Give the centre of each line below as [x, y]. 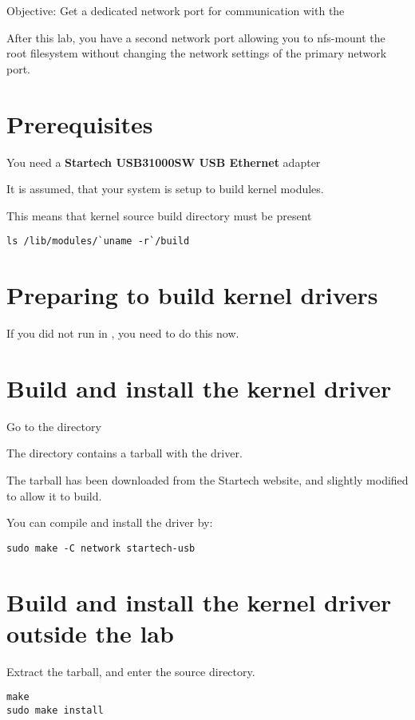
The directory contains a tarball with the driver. [125, 453]
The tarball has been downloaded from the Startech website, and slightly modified [207, 479]
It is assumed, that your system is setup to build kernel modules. [165, 189]
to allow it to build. [54, 495]
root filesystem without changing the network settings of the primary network [197, 53]
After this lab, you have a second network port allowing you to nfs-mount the [196, 37]
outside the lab [90, 633]
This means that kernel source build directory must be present [159, 215]
